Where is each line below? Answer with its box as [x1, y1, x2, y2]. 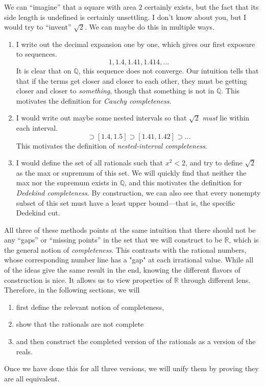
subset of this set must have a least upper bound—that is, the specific [16, 197, 235, 208]
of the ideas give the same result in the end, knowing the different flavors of [4, 264, 240, 275]
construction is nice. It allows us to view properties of [4, 274, 172, 285]
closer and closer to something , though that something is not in [16, 85, 214, 96]
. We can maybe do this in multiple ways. [84, 21, 215, 32]
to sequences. [16, 49, 57, 59]
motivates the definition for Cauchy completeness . [16, 95, 172, 106]
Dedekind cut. [16, 207, 60, 218]
